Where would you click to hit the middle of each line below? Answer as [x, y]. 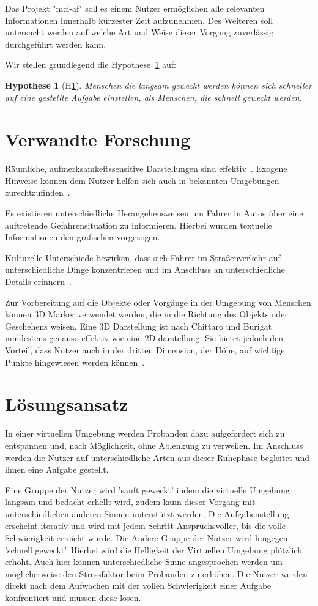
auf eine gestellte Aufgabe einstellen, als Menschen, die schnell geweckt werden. [153, 97]
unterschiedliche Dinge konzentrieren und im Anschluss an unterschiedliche [145, 269]
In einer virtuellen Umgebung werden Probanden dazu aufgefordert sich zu [145, 433]
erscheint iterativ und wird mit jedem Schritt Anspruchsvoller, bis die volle [146, 526]
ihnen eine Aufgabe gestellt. [57, 469]
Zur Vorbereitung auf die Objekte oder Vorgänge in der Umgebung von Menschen [158, 302]
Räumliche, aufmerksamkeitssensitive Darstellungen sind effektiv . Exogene [146, 168]
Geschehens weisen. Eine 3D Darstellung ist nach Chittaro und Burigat [139, 326]
